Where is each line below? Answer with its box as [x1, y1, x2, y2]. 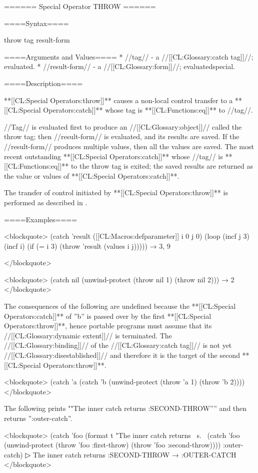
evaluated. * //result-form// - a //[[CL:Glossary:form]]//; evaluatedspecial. [4, 61, 235, 72]
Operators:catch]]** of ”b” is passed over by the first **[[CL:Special [4, 310, 211, 321]
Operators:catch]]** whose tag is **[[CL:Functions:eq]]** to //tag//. [43, 105, 253, 115]
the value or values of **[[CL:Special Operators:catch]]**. [4, 170, 179, 181]
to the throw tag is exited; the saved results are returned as [70, 161, 253, 171]
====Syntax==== [4, 18, 69, 28]
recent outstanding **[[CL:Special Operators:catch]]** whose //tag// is [4, 151, 223, 161]
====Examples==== [4, 214, 77, 224]
